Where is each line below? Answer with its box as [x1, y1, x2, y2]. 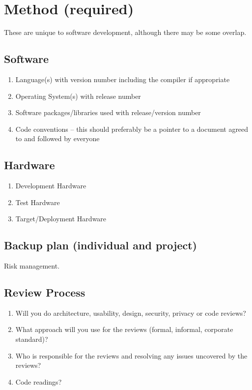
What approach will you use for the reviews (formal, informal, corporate [15, 324, 233, 334]
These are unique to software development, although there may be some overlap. [4, 27, 247, 37]
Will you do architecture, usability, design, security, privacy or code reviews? [15, 307, 246, 318]
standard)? [15, 334, 48, 344]
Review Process [4, 285, 85, 300]
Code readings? [15, 376, 62, 387]
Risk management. [4, 261, 60, 271]
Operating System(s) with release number [15, 90, 141, 101]
